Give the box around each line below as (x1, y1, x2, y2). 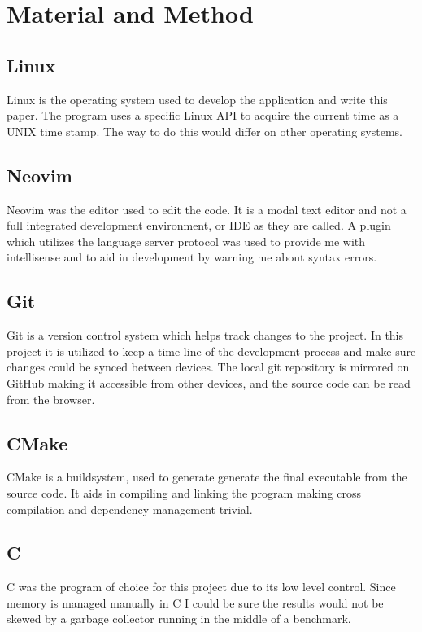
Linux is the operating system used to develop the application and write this (7, 90, 388, 108)
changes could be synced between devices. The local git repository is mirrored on (7, 358, 410, 375)
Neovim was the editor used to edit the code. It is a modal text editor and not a (7, 200, 407, 217)
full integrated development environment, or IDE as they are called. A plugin (7, 217, 391, 234)
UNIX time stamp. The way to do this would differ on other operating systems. (7, 122, 402, 139)
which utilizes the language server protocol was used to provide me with (7, 232, 366, 249)
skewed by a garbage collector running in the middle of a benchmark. (7, 610, 351, 627)
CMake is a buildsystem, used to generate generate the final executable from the (7, 468, 407, 485)
